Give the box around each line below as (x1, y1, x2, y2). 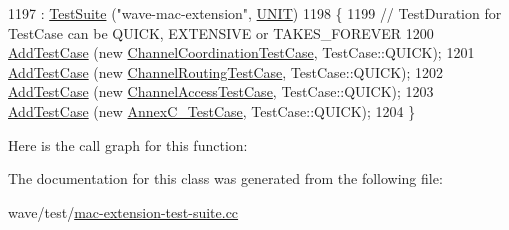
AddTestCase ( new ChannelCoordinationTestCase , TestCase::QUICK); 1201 (8, 42, 475, 63)
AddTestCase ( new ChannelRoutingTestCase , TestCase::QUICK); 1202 (8, 61, 444, 82)
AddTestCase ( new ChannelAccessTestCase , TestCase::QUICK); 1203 (8, 81, 434, 102)
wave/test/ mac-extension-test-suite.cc (8, 201, 239, 222)
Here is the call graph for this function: (8, 134, 248, 155)
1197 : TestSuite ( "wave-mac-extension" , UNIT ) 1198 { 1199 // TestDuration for (8, 3, 502, 23)
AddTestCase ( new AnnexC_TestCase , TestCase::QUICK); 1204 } (8, 100, 416, 121)
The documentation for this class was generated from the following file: (8, 168, 443, 189)
